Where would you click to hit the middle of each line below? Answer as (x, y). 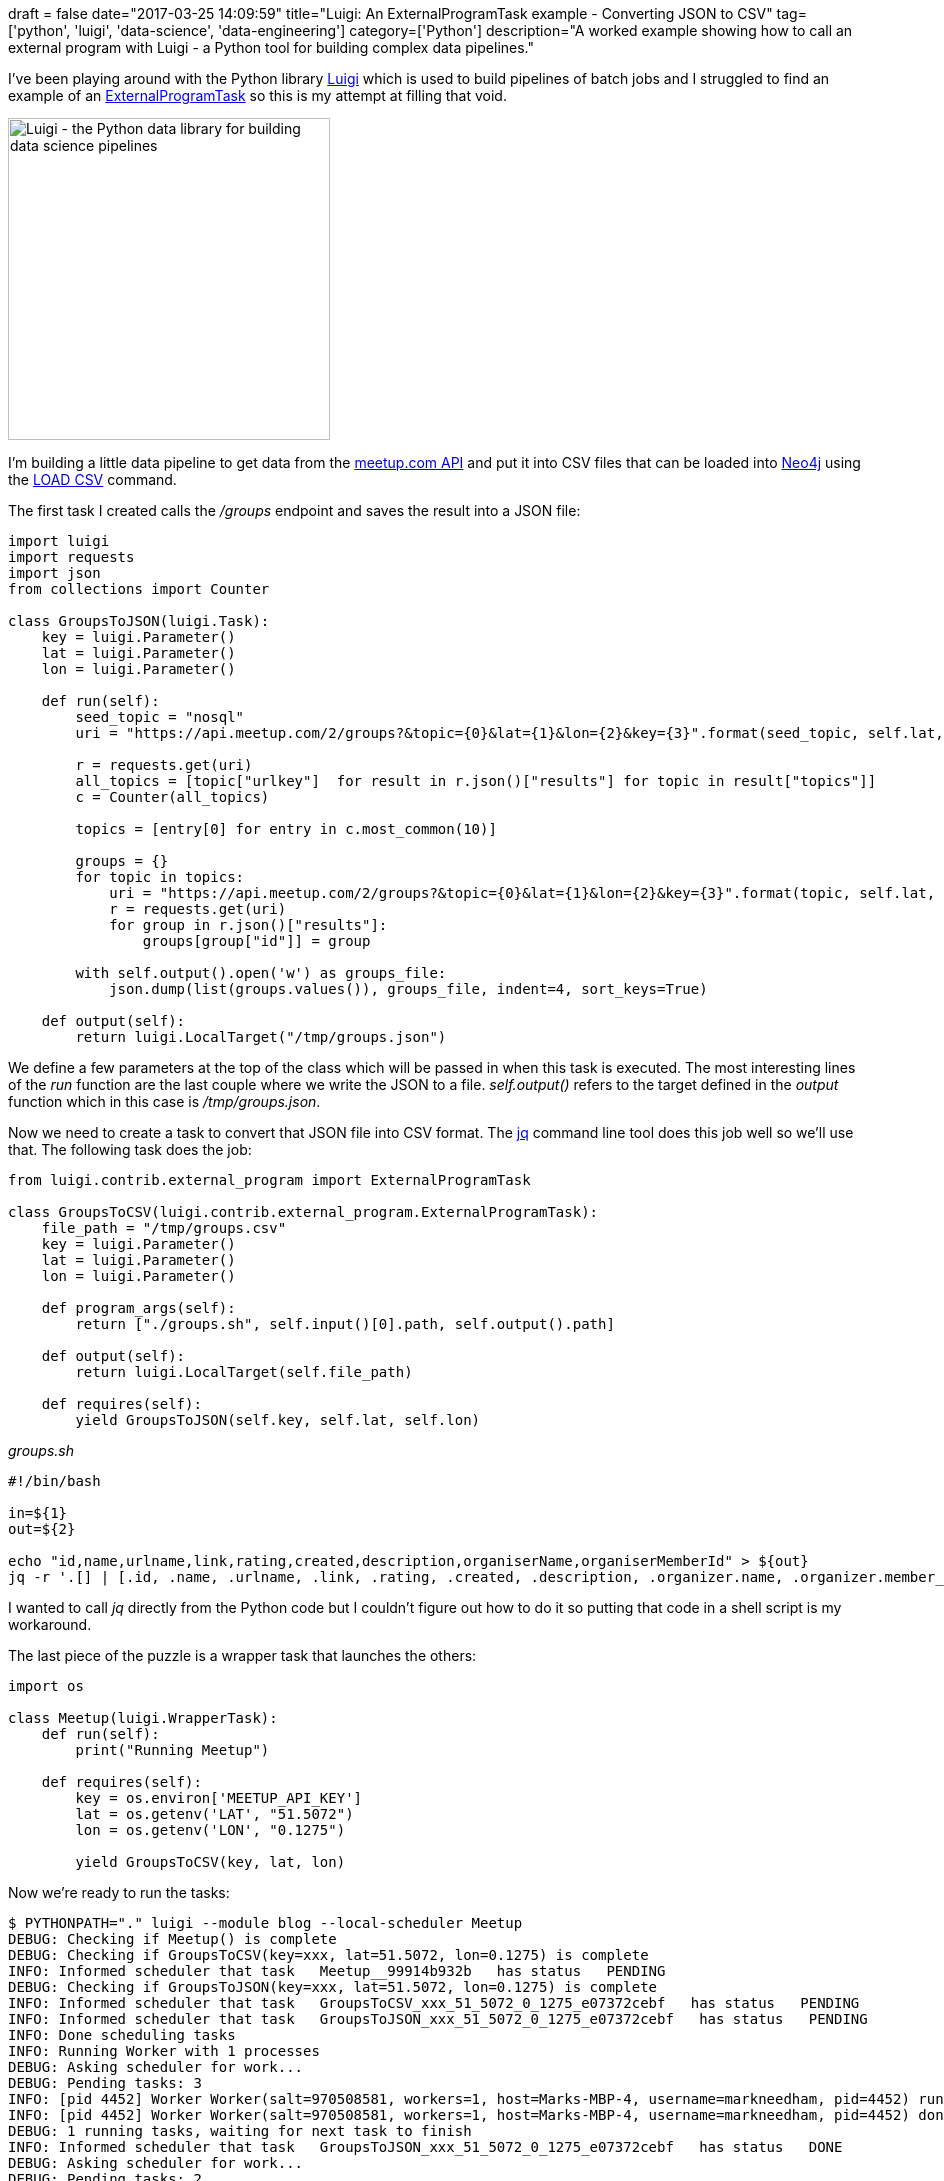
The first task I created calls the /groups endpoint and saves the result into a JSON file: (294, 510)
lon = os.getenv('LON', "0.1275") (210, 1830)
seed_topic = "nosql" (160, 717)
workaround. (50, 1624)
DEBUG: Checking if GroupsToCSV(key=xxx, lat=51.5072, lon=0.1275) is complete (328, 1955)
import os (46, 1686)
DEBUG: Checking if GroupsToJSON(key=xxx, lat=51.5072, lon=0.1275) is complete (333, 1987)
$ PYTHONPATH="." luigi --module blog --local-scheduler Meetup (265, 1923)
